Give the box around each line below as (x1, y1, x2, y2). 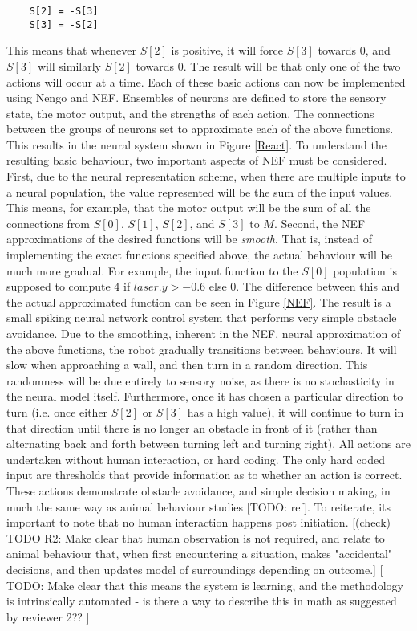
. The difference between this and (236, 278, 400, 295)
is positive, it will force (171, 42, 283, 59)
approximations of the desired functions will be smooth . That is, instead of (6, 230, 373, 247)
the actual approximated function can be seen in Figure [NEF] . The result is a (6, 293, 391, 310)
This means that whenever (6, 42, 136, 59)
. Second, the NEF (273, 214, 366, 231)
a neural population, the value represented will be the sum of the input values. (6, 183, 393, 200)
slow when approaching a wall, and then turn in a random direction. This (6, 356, 368, 373)
